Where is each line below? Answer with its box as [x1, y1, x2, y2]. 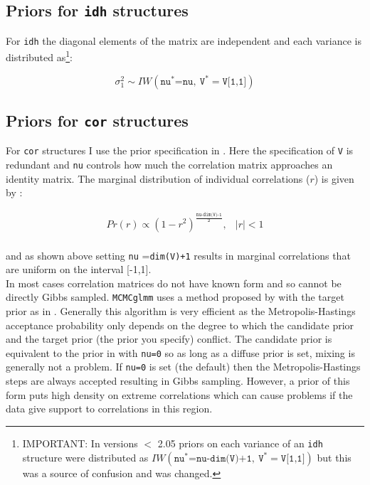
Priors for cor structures [6, 110, 189, 132]
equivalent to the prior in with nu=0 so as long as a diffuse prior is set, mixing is [6, 345, 355, 360]
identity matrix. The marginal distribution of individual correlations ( [6, 171, 310, 186]
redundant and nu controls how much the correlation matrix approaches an [6, 157, 333, 172]
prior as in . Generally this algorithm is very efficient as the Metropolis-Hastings [6, 304, 356, 319]
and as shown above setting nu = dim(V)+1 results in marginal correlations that [6, 247, 351, 262]
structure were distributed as [22, 449, 149, 464]
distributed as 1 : [6, 48, 73, 65]
